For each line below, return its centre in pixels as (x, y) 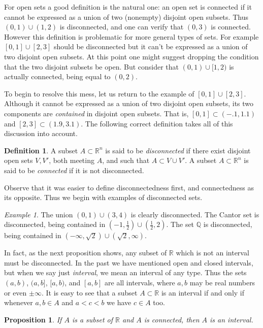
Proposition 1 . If (33, 319)
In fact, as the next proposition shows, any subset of (86, 253)
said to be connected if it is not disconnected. (74, 170)
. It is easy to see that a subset (89, 292)
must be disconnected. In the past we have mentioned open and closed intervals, (129, 262)
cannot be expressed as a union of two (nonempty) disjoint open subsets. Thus (126, 17)
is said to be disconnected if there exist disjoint (178, 150)
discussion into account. (41, 133)
